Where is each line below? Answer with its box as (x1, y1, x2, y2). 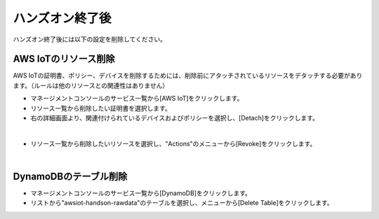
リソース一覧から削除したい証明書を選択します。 (30, 104, 171, 112)
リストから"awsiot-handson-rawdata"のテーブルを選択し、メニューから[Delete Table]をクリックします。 (30, 199, 333, 207)
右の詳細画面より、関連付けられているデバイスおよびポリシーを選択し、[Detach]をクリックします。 (30, 114, 319, 122)
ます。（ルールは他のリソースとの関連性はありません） (13, 81, 169, 90)
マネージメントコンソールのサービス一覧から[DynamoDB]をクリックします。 (30, 189, 252, 197)
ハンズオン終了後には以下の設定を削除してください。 (13, 35, 166, 43)
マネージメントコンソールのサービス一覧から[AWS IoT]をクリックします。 (30, 94, 244, 103)
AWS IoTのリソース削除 (13, 53, 115, 65)
